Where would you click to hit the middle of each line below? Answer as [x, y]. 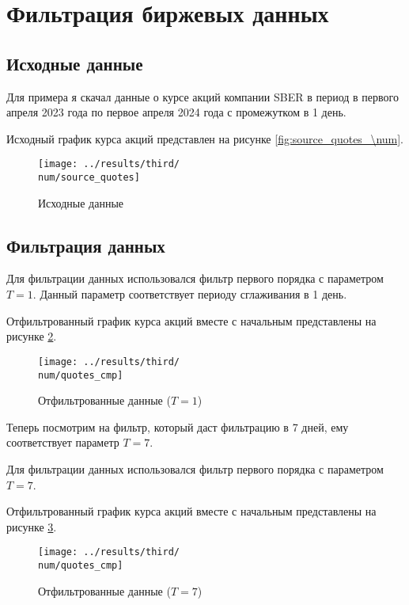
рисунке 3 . [32, 526]
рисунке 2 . [32, 336]
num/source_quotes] [89, 178]
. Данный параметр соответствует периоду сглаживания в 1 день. [190, 294]
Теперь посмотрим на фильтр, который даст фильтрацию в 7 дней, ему [178, 426]
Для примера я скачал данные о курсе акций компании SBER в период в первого [203, 96]
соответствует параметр [63, 442]
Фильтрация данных [86, 245]
